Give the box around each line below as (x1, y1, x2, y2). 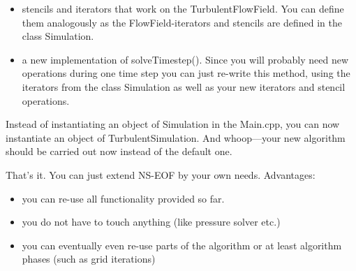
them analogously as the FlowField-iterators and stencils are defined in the (22, 15, 343, 29)
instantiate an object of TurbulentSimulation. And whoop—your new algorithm (6, 130, 346, 145)
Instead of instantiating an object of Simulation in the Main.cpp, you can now (6, 117, 340, 131)
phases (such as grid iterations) (22, 251, 156, 266)
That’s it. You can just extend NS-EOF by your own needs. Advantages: (6, 167, 316, 182)
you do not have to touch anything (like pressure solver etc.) (22, 214, 281, 229)
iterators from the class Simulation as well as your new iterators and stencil (22, 79, 346, 94)
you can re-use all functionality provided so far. (22, 191, 225, 205)
